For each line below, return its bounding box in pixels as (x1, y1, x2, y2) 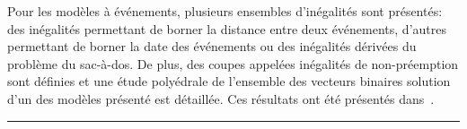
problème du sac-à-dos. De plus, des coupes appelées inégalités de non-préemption (7, 54, 459, 73)
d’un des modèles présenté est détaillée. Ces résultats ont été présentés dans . (7, 89, 435, 107)
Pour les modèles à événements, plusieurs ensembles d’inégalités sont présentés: (7, 2, 443, 20)
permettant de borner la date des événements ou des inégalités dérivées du (7, 37, 417, 56)
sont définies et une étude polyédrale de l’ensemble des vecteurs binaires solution (7, 72, 451, 90)
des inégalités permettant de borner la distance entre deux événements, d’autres (7, 19, 446, 38)
